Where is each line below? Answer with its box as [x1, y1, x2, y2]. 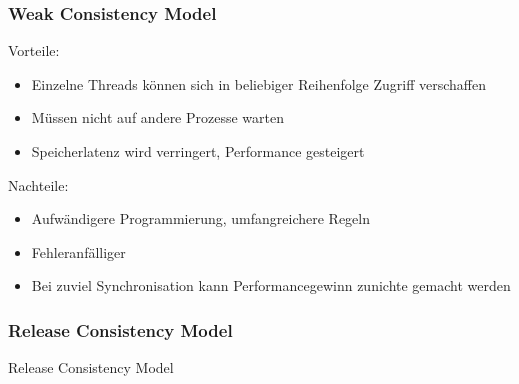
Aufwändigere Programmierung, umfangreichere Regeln [31, 208, 370, 229]
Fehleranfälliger [31, 241, 126, 262]
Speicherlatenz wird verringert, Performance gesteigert [31, 141, 365, 161]
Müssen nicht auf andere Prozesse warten [31, 107, 285, 128]
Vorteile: [8, 40, 60, 61]
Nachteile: [8, 174, 69, 195]
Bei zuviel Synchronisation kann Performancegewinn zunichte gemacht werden [31, 275, 511, 296]
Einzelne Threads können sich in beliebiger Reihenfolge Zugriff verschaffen [31, 73, 487, 94]
